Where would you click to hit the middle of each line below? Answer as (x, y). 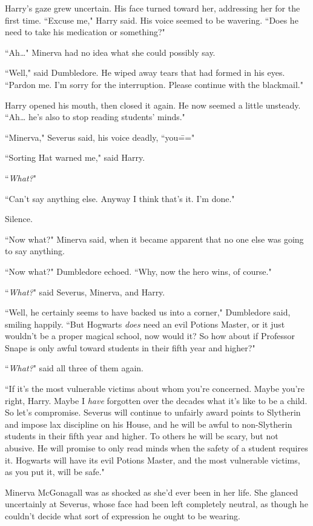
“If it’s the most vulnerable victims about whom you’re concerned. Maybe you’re (155, 389)
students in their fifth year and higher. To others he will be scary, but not (142, 436)
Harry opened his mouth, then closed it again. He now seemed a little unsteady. (153, 105)
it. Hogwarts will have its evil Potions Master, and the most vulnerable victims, (153, 460)
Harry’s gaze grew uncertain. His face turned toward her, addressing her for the (153, 8)
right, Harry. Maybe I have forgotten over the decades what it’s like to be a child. (156, 400)
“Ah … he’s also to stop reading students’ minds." (95, 117)
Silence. (19, 219)
